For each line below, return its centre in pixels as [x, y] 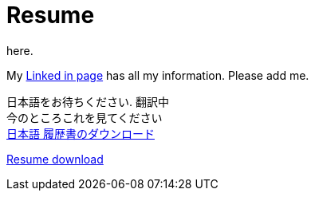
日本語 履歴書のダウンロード [81, 133]
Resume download [55, 159]
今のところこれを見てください [85, 117]
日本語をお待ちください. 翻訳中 [88, 101]
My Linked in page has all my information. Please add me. [158, 75]
